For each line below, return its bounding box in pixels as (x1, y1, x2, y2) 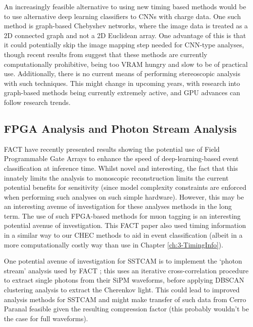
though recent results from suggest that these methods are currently (4, 49, 208, 59)
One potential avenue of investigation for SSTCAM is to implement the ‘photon (4, 256, 242, 266)
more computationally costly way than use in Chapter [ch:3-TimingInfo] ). (4, 239, 223, 249)
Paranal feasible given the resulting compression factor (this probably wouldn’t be (4, 304, 249, 314)
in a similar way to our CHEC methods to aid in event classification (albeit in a (4, 230, 243, 240)
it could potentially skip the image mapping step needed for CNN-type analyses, (4, 40, 244, 50)
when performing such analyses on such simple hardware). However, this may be (4, 191, 244, 202)
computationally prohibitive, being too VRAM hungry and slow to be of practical (4, 59, 248, 69)
